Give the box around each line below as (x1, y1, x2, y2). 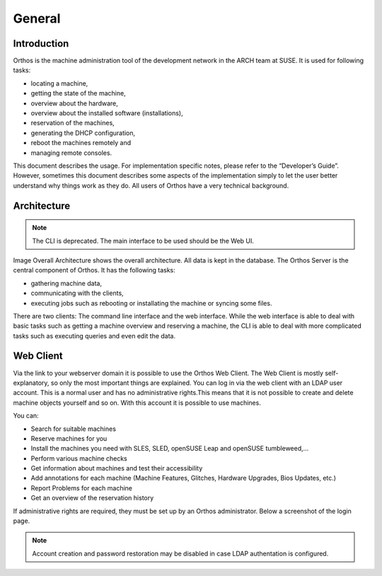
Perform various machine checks (30, 454, 127, 463)
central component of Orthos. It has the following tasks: (13, 266, 176, 275)
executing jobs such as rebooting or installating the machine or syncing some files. (30, 299, 272, 307)
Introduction (13, 38, 69, 50)
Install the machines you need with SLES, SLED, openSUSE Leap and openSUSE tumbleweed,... (30, 444, 309, 453)
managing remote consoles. (30, 149, 112, 157)
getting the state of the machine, (30, 89, 127, 98)
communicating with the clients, (30, 289, 124, 297)
